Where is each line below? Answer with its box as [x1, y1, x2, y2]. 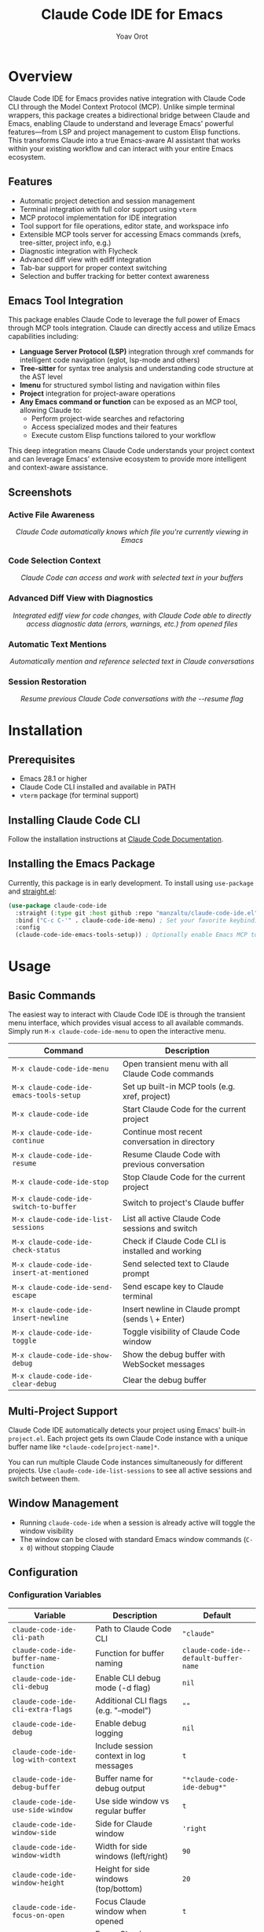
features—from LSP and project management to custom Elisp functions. [8, 127, 241, 136]
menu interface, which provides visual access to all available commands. [8, 1018, 244, 1027]
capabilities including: [8, 332, 79, 341]
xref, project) [122, 1091, 171, 1102]
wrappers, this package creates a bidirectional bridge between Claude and [8, 110, 250, 120]
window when [95, 1905, 147, 1916]
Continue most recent [122, 1127, 203, 1138]
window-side [12, 1828, 57, 1837]
